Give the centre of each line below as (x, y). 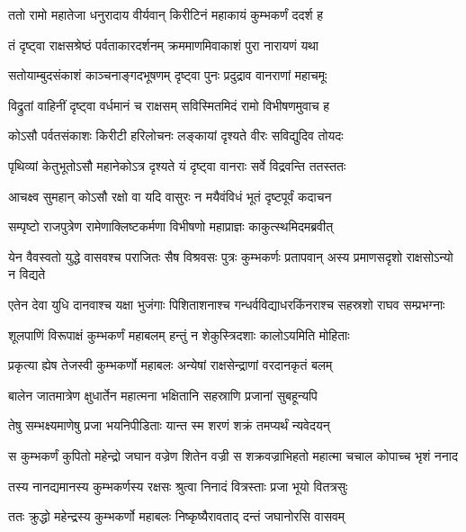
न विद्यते (27, 274)
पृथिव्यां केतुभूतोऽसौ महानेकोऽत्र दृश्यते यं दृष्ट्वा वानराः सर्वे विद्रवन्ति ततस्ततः (177, 165)
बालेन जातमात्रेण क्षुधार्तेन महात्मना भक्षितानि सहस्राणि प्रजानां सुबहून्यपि (163, 395)
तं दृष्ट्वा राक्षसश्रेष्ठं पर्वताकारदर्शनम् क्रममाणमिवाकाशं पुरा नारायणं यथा (164, 45)
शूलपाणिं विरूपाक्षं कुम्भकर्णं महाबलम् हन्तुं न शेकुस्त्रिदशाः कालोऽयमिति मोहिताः (179, 334)
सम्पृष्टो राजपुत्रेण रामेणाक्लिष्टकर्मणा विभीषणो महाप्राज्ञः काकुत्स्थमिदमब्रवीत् (171, 226)
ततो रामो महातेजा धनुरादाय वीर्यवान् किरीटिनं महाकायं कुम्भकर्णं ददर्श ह (166, 14)
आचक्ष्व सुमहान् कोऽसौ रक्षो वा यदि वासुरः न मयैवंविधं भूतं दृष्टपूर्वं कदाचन (170, 196)
